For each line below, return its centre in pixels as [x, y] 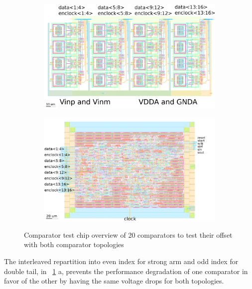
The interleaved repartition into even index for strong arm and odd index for [121, 261]
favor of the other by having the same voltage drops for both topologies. [114, 281]
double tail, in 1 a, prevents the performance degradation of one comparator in [126, 271]
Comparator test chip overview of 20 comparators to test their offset [128, 234]
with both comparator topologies [74, 244]
